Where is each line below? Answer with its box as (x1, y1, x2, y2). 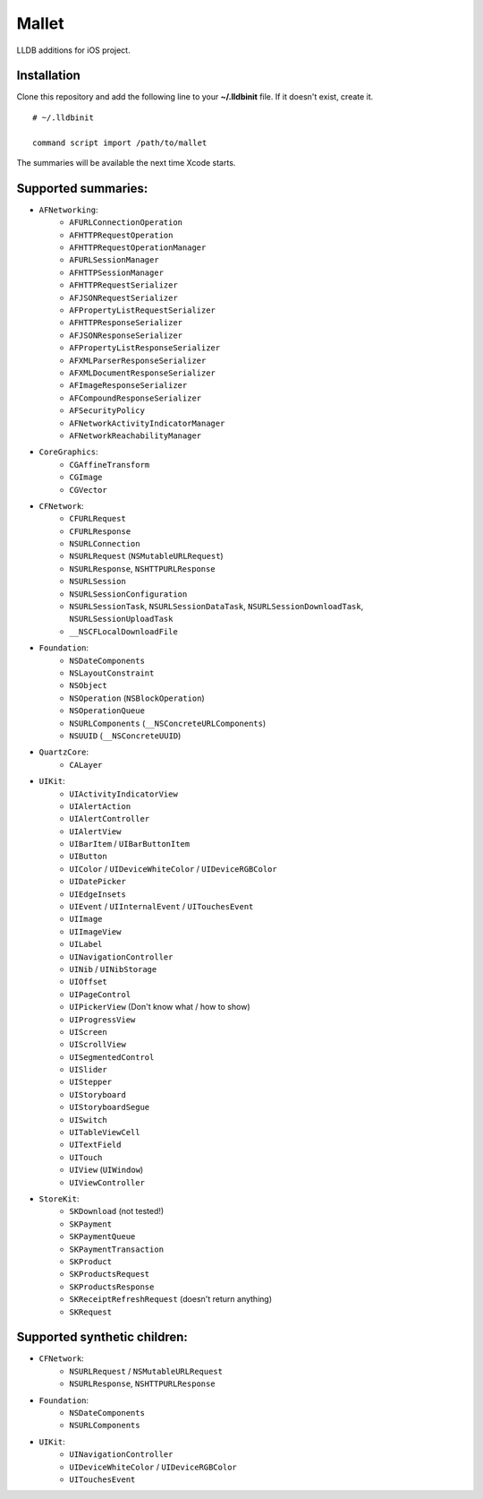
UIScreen (69, 1027, 107, 1037)
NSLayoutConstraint (69, 668, 155, 678)
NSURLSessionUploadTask (69, 614, 174, 625)
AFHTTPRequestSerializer (69, 280, 178, 290)
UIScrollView (69, 1039, 127, 1050)
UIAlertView (69, 826, 122, 837)
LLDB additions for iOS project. (16, 45, 131, 56)
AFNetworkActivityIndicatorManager (69, 418, 225, 428)
